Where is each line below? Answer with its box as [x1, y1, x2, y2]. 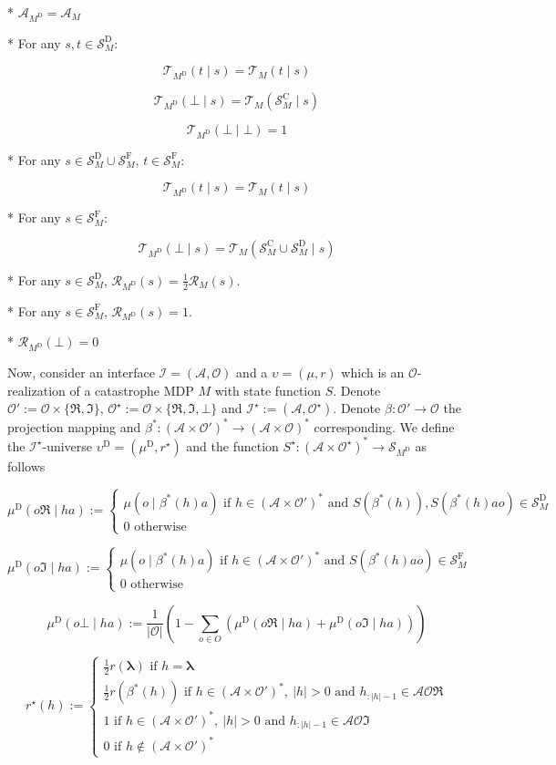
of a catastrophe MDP [69, 380, 194, 399]
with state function [214, 380, 322, 399]
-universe [42, 436, 93, 455]
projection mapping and [7, 417, 141, 436]
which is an [341, 363, 405, 382]
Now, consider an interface [7, 363, 155, 382]
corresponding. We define [314, 417, 455, 436]
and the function [186, 436, 279, 455]
